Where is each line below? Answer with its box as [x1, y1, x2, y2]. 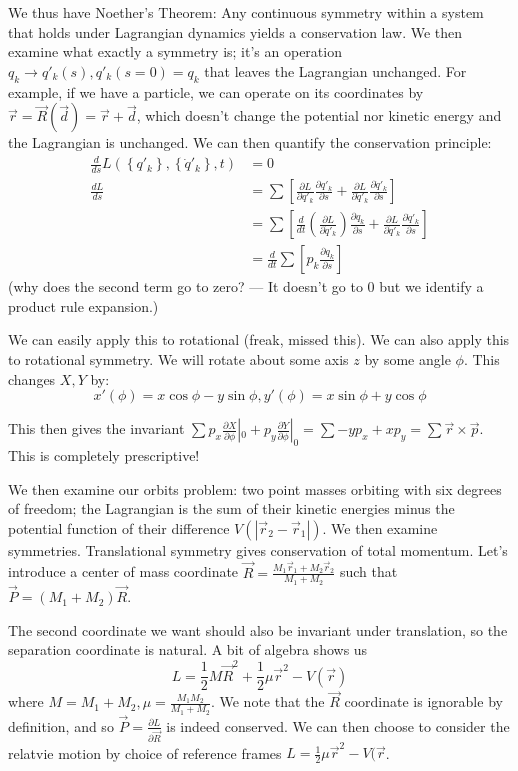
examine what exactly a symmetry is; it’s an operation [8, 41, 342, 62]
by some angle [364, 349, 451, 370]
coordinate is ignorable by [344, 691, 503, 712]
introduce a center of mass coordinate [8, 561, 239, 582]
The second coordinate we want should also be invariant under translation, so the [8, 619, 508, 640]
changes [8, 368, 56, 389]
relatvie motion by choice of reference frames [8, 742, 282, 763]
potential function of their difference [8, 517, 230, 538]
